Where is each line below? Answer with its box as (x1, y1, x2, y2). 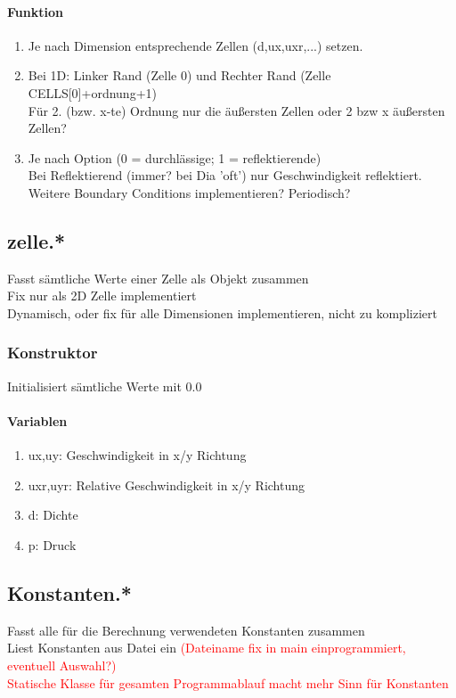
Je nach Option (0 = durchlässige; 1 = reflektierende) (28, 148, 322, 167)
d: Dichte (28, 505, 78, 524)
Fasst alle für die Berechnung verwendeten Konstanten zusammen (7, 620, 365, 639)
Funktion (7, 2, 63, 21)
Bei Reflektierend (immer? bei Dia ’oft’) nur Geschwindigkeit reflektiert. (28, 166, 422, 185)
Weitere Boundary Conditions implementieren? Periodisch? (28, 183, 351, 201)
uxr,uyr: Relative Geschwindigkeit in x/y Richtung (28, 475, 305, 494)
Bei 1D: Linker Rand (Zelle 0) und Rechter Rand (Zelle (28, 66, 331, 85)
